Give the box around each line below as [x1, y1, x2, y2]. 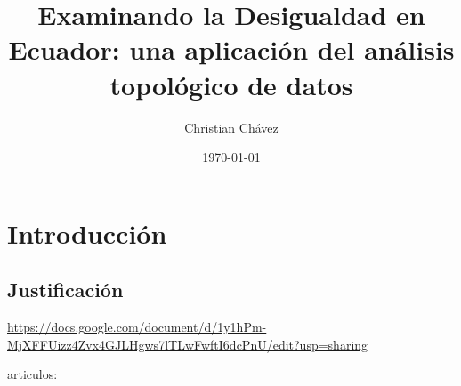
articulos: [7, 365, 58, 383]
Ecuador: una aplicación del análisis [8, 31, 455, 68]
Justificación [7, 276, 124, 303]
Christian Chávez [184, 117, 279, 136]
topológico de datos [109, 66, 353, 102]
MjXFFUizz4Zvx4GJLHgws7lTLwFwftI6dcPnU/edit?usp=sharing [7, 334, 368, 353]
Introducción [7, 214, 167, 251]
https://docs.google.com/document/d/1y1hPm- [7, 318, 267, 336]
